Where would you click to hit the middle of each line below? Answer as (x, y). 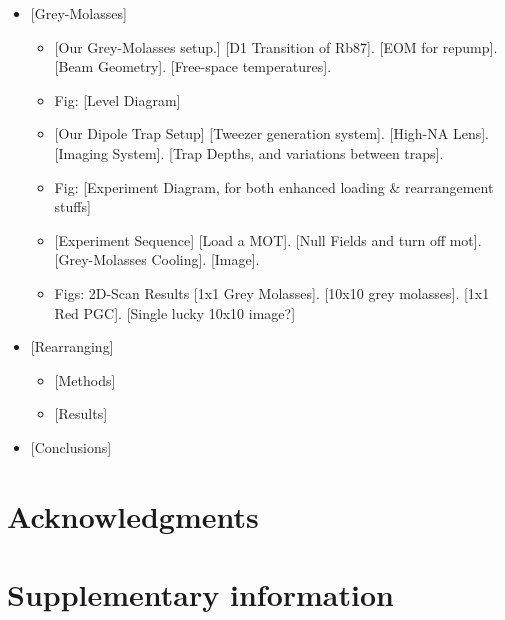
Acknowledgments (133, 515)
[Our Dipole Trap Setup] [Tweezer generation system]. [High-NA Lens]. (271, 133)
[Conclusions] (71, 446)
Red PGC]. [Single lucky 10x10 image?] (175, 312)
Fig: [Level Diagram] (117, 99)
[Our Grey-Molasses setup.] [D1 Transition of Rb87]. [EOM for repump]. (276, 46)
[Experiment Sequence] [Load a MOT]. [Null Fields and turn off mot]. (268, 239)
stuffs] (72, 206)
